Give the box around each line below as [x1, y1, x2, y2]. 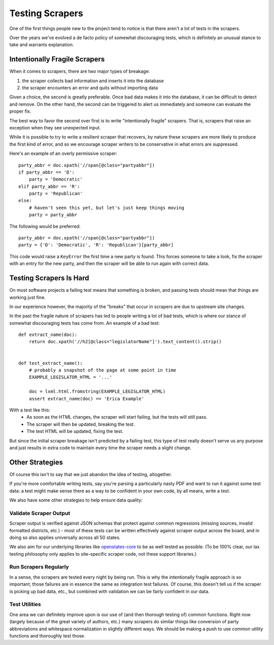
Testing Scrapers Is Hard [9, 274, 89, 283]
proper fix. [9, 108, 31, 114]
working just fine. [9, 294, 46, 300]
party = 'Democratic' [28, 177, 83, 182]
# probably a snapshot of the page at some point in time [28, 367, 177, 373]
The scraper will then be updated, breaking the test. [26, 421, 135, 427]
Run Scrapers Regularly [9, 563, 70, 570]
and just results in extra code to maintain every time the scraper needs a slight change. [9, 445, 191, 451]
